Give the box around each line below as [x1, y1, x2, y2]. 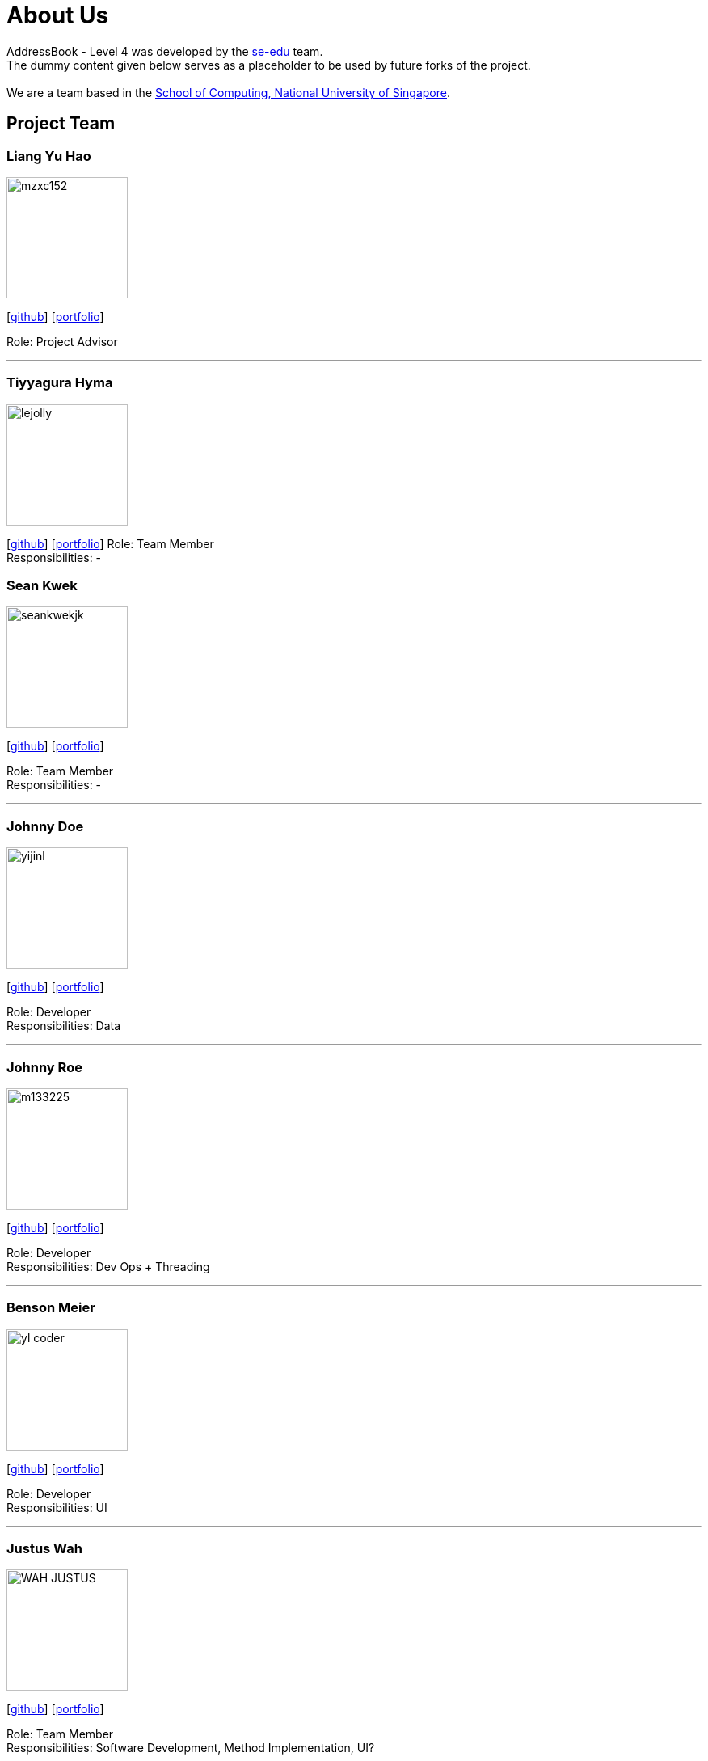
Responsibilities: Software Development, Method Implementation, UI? [6, 1741, 375, 1755]
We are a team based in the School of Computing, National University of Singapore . [6, 85, 451, 99]
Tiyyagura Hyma [6, 374, 113, 391]
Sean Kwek [6, 577, 78, 594]
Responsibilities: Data [6, 1019, 121, 1033]
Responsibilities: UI [6, 1500, 107, 1514]
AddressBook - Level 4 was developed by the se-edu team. [6, 44, 323, 58]
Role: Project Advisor [6, 334, 118, 348]
